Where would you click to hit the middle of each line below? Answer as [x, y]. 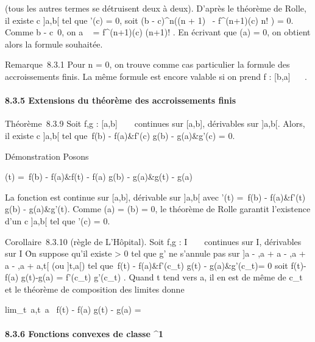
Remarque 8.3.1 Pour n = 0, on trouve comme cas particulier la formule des [147, 64]
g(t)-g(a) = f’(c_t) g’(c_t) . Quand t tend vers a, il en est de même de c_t [162, 277]
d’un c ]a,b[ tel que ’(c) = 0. [58, 220]
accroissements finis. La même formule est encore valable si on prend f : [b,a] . [156, 76]
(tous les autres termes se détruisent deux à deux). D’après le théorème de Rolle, [156, 8]
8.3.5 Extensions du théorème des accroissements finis [121, 100]
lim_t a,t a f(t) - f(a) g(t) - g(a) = [73, 309]
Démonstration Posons [47, 156]
